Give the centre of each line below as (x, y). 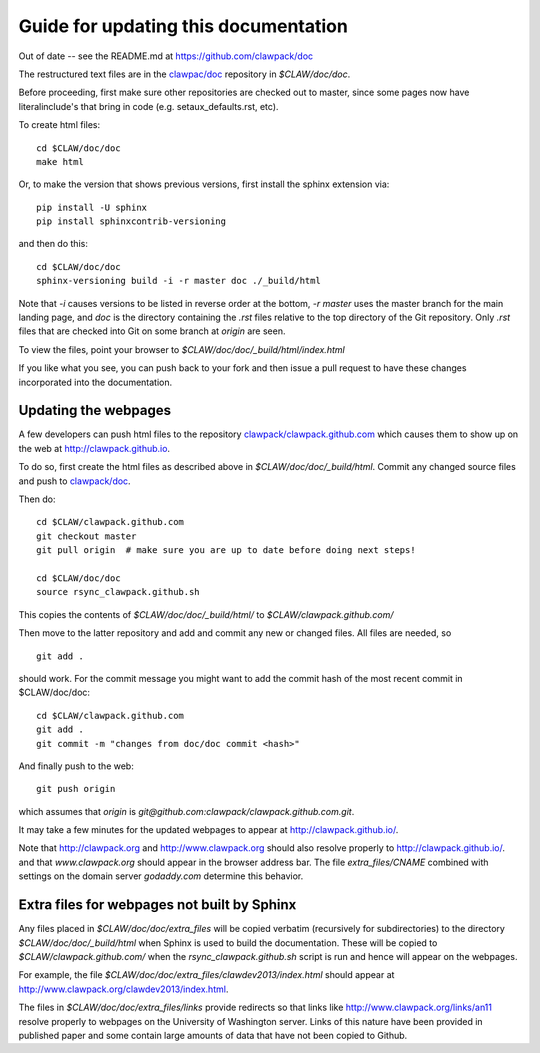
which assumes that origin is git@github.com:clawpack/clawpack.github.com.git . (186, 811)
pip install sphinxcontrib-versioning (131, 221)
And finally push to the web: (76, 766)
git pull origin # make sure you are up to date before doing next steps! (226, 550)
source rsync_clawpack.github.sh (118, 592)
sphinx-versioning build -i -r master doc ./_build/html (179, 281)
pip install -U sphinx (92, 207)
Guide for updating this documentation (183, 26)
